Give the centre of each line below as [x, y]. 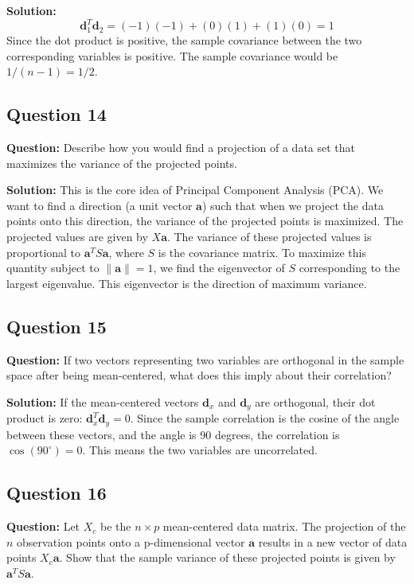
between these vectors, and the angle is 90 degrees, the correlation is [173, 434]
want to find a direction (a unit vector [100, 205]
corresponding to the [350, 268]
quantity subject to [53, 268]
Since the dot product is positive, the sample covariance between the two [184, 40]
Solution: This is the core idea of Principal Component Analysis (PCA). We [195, 190]
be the [116, 526]
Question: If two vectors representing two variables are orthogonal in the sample [205, 359]
